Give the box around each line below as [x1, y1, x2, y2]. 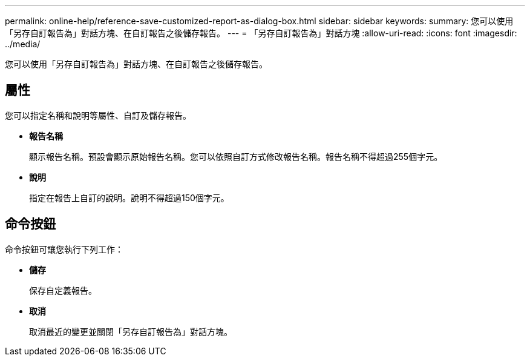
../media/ [5, 39, 41, 49]
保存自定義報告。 [29, 285, 97, 296]
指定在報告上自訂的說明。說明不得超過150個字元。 [29, 192, 229, 203]
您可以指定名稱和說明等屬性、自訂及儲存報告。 [5, 110, 191, 121]
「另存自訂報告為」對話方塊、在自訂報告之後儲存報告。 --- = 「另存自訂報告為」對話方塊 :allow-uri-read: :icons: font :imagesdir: [5, 28, 517, 38]
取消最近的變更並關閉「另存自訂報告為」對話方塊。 [29, 326, 232, 337]
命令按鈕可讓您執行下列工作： [5, 243, 123, 254]
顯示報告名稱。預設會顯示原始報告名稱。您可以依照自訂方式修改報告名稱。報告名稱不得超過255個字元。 [29, 151, 443, 162]
